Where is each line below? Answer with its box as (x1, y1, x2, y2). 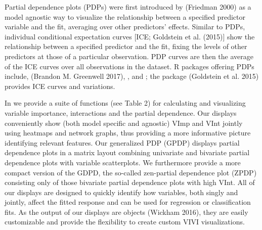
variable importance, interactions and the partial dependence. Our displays (5, 107, 237, 118)
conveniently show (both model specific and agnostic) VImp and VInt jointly (5, 117, 243, 128)
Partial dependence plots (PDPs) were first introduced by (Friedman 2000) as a (5, 2, 251, 12)
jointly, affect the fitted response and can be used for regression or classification (5, 197, 251, 207)
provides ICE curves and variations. (5, 80, 115, 91)
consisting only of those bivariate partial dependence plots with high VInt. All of (5, 177, 255, 188)
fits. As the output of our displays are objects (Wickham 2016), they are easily (5, 206, 248, 217)
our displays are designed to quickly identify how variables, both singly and (5, 187, 238, 197)
